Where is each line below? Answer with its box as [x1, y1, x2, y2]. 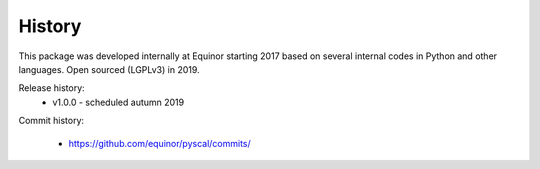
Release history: [18, 82, 85, 94]
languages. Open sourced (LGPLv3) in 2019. [18, 63, 200, 75]
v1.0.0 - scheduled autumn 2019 [52, 96, 185, 108]
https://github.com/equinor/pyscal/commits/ [68, 137, 252, 149]
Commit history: [18, 115, 85, 127]
